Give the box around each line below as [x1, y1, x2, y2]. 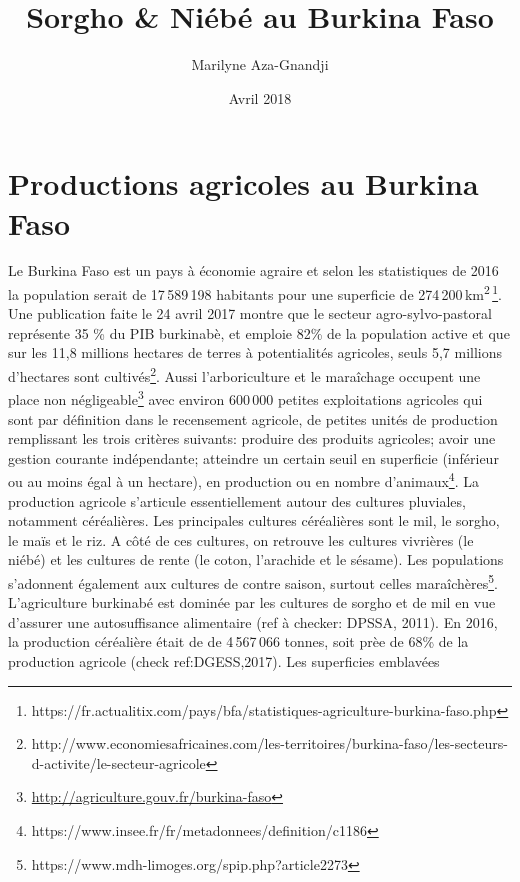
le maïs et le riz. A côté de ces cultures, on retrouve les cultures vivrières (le [8, 529, 474, 550]
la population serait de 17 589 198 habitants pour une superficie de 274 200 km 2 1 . [8, 281, 502, 304]
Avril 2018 [228, 87, 292, 108]
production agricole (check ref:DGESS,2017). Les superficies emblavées [8, 651, 440, 671]
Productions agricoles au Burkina [8, 163, 479, 204]
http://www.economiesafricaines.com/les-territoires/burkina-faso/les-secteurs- [31, 733, 508, 754]
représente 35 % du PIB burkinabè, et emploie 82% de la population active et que [8, 322, 510, 343]
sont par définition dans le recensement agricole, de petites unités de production [8, 408, 498, 429]
